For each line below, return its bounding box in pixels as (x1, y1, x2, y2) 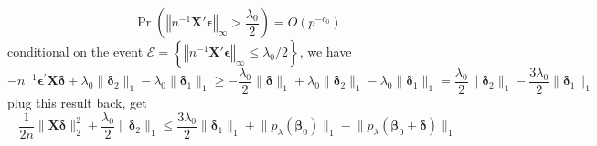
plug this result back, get (7, 93, 147, 112)
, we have (299, 42, 352, 60)
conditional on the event (7, 42, 144, 60)
